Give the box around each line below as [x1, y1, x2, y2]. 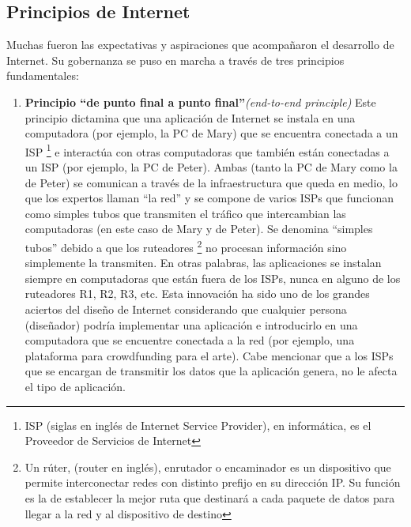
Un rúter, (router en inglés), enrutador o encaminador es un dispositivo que [25, 458, 391, 475]
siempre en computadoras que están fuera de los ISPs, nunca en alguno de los [25, 269, 401, 286]
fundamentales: [6, 67, 79, 84]
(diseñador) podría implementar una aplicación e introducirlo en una [25, 316, 358, 333]
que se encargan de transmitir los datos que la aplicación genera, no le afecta [25, 363, 398, 379]
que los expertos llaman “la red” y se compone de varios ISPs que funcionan [25, 190, 394, 206]
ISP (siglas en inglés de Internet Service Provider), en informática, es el [25, 416, 371, 433]
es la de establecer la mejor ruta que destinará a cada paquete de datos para [25, 489, 395, 506]
